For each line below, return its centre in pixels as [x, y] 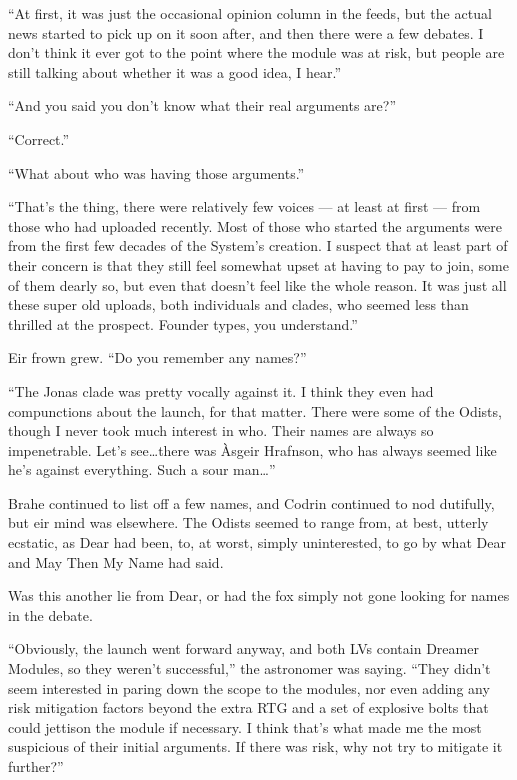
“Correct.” [39, 138]
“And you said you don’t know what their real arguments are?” [202, 105]
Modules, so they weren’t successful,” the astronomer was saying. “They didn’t [249, 668]
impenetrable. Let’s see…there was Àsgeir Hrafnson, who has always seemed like [252, 449]
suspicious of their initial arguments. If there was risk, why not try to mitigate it [255, 746]
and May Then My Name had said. [116, 561]
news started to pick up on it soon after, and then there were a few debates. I [246, 32]
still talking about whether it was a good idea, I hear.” [175, 71]
